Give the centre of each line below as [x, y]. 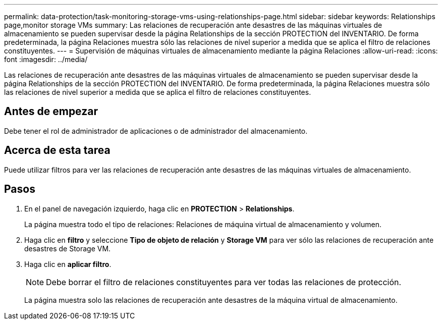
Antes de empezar [51, 112]
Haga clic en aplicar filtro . [68, 264]
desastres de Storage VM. [68, 248]
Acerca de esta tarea [57, 150]
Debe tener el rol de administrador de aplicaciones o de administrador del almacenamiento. [156, 131]
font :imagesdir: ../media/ [46, 59]
